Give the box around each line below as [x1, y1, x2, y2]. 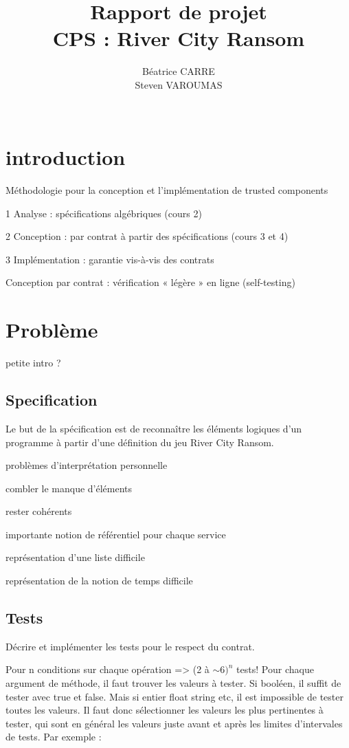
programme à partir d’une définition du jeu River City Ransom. [5, 434, 274, 449]
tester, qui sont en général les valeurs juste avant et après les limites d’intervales [5, 716, 343, 730]
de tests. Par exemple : [5, 729, 102, 744]
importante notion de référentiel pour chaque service [5, 527, 226, 541]
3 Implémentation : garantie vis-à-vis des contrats [5, 252, 214, 266]
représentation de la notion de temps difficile [5, 573, 193, 588]
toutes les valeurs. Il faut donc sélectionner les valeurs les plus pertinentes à [5, 703, 324, 717]
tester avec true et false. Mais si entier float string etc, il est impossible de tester [5, 689, 344, 703]
